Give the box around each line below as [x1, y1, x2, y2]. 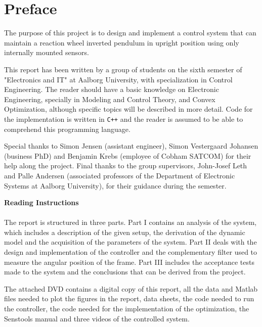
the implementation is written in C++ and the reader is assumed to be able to [4, 113, 243, 124]
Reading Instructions [4, 197, 79, 208]
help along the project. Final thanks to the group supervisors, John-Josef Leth [4, 160, 247, 171]
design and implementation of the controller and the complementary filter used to [4, 247, 257, 257]
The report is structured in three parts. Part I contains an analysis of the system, [4, 217, 257, 227]
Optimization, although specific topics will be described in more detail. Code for [4, 104, 253, 114]
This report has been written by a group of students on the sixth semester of [4, 64, 242, 74]
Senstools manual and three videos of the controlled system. [4, 313, 190, 323]
